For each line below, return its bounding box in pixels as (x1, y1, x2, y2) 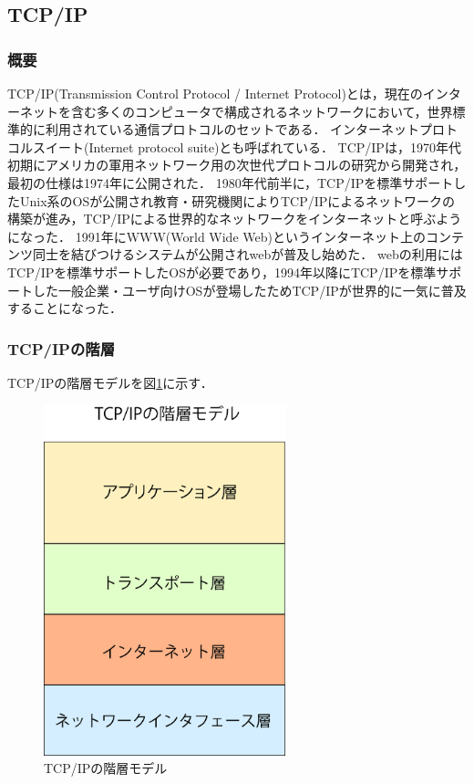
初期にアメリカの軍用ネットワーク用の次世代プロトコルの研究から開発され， (7, 155, 467, 174)
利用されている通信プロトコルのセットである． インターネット (45, 120, 420, 139)
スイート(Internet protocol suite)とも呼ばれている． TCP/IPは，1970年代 (32, 137, 461, 156)
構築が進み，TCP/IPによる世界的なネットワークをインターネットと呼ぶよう (7, 209, 462, 228)
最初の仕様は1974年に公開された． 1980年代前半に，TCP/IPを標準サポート (7, 172, 454, 192)
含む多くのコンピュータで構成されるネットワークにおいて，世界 (70, 101, 453, 120)
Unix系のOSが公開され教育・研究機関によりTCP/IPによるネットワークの (19, 191, 455, 210)
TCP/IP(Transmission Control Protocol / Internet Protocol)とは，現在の (7, 84, 423, 102)
